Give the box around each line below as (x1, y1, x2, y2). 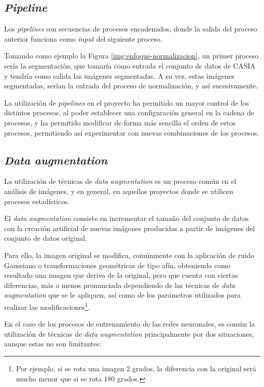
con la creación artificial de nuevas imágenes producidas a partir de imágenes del (4, 222, 255, 233)
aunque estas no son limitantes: (4, 338, 102, 349)
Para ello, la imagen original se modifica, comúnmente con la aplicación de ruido (4, 249, 254, 260)
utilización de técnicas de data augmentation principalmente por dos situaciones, (4, 328, 254, 339)
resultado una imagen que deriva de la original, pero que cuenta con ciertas (4, 270, 238, 280)
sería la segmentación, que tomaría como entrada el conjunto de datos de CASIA (4, 60, 255, 71)
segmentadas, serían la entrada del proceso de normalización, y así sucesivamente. (4, 80, 258, 91)
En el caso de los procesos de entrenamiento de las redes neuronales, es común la (4, 318, 255, 329)
